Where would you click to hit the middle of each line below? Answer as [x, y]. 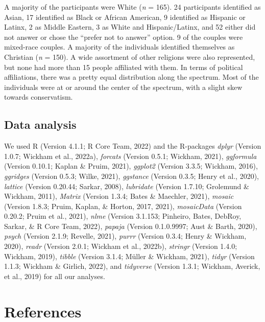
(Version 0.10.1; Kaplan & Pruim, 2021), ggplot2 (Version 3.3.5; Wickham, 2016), [131, 166]
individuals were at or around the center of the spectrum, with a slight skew [123, 87]
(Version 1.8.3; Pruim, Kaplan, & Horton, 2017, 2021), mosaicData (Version [123, 206]
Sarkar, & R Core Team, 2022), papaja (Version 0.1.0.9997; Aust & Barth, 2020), [131, 226]
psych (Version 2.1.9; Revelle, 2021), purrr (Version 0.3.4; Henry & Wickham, [125, 236]
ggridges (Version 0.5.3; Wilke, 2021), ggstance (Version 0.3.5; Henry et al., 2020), [131, 176]
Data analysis [40, 124]
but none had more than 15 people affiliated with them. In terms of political [124, 67]
